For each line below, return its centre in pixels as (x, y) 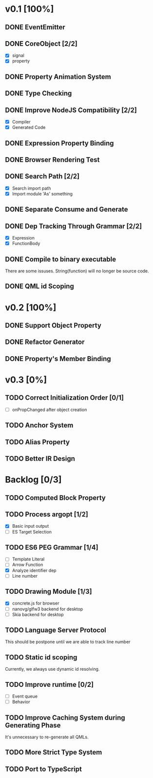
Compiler (21, 122)
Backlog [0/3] (33, 480)
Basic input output (30, 526)
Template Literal (28, 559)
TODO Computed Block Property (55, 498)
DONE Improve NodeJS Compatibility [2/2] (71, 110)
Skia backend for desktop (38, 614)
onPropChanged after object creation (49, 410)
